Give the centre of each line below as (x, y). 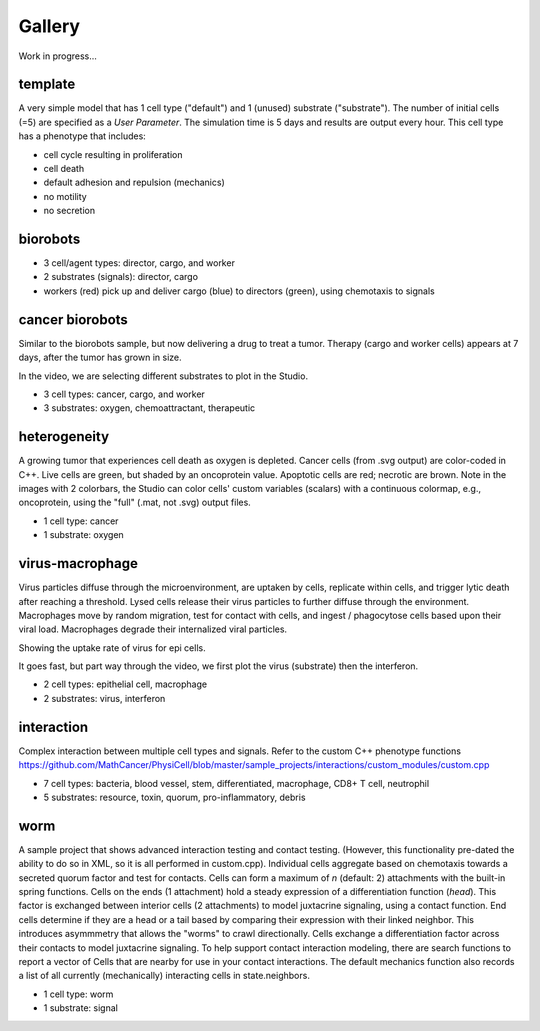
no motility (65, 196)
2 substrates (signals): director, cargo (121, 277)
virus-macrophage (78, 563)
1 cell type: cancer (81, 521)
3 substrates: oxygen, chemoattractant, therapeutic (149, 408)
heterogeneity (64, 436)
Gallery (49, 26)
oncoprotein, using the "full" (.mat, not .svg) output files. (135, 502)
